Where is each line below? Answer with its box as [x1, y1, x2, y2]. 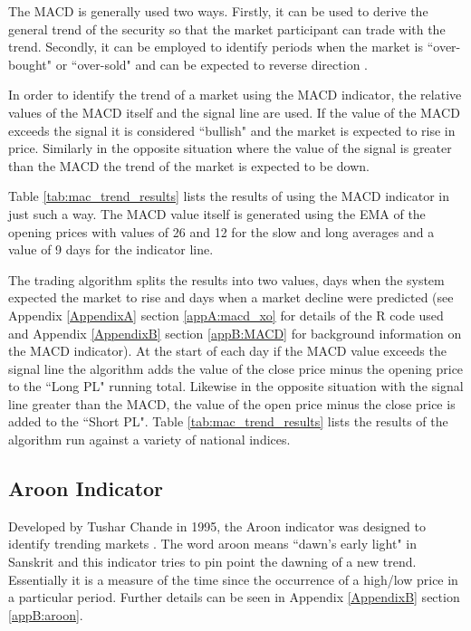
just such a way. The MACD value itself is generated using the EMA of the [8, 204, 426, 223]
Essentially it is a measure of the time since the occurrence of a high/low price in [8, 569, 458, 588]
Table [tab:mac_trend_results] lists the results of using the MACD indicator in [8, 186, 450, 206]
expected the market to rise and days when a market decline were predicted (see [8, 288, 454, 307]
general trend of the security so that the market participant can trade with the [8, 19, 446, 38]
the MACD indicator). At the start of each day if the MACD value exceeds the [8, 341, 447, 360]
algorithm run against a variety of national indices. [8, 430, 291, 449]
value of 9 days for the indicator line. [8, 240, 214, 259]
